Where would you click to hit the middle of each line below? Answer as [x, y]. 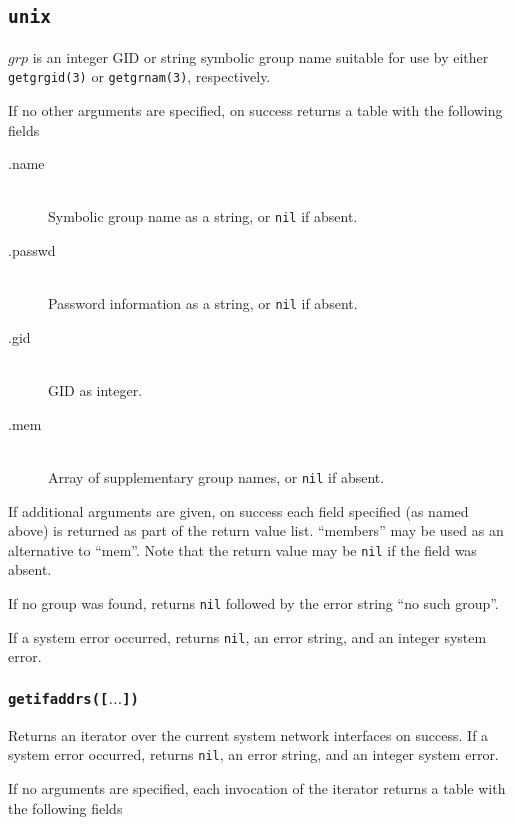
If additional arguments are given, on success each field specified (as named [238, 510]
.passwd [32, 250]
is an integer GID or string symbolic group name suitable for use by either [260, 56]
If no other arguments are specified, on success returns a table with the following [255, 110]
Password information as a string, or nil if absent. [203, 303]
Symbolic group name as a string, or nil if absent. [203, 216]
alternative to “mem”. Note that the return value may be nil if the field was [242, 549]
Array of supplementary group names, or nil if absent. [216, 476]
